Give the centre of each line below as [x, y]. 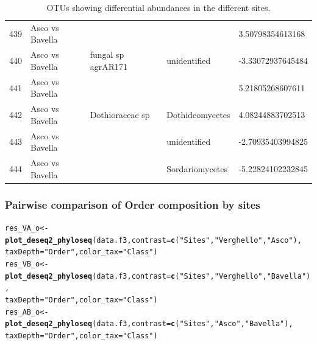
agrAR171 [109, 66]
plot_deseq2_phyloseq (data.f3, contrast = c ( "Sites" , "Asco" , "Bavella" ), [149, 324]
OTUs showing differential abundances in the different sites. [158, 7]
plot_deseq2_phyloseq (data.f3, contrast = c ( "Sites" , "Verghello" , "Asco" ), [153, 240]
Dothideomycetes [198, 114]
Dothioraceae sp [120, 114]
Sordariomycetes [197, 168]
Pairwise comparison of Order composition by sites [133, 204]
